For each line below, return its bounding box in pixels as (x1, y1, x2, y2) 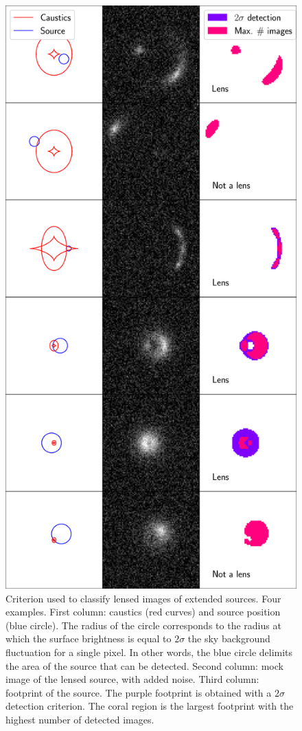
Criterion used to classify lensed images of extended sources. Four (5, 591, 281, 605)
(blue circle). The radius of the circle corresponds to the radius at (5, 618, 281, 632)
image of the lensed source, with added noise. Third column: (5, 672, 259, 686)
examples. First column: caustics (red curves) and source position (5, 604, 281, 619)
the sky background (187, 631, 270, 646)
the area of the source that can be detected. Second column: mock (5, 658, 283, 673)
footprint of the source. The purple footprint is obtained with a (5, 685, 272, 699)
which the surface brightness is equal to (5, 631, 172, 646)
